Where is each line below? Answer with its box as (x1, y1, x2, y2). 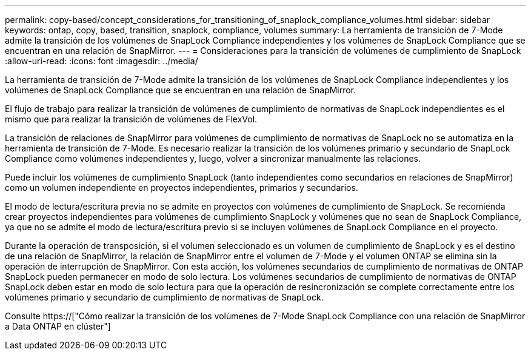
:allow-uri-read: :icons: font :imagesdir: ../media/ (5, 56, 198, 66)
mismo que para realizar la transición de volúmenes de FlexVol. (5, 114, 258, 124)
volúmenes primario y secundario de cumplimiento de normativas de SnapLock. (5, 292, 324, 302)
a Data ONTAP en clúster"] (5, 321, 111, 331)
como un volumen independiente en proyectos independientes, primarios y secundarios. (5, 182, 358, 193)
